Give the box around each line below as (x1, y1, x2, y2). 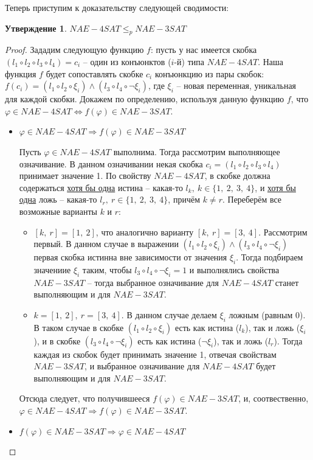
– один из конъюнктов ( (83, 55, 171, 68)
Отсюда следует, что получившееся (19, 392, 150, 405)
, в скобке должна (204, 169, 270, 182)
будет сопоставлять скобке (46, 67, 143, 80)
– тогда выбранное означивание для (87, 276, 219, 288)
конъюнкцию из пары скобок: (154, 67, 264, 80)
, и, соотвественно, (238, 392, 309, 405)
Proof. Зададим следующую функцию (5, 43, 144, 56)
